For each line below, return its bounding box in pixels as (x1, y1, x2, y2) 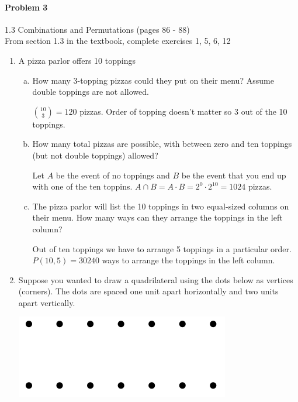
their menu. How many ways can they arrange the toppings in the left (32, 211, 283, 224)
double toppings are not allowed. (32, 85, 149, 98)
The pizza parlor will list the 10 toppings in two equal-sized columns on (32, 200, 289, 212)
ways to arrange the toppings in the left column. (102, 254, 275, 266)
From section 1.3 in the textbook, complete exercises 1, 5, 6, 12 (5, 35, 231, 47)
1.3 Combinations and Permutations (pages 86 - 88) (5, 23, 190, 35)
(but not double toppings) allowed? (32, 149, 158, 161)
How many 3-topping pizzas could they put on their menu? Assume (32, 74, 274, 86)
